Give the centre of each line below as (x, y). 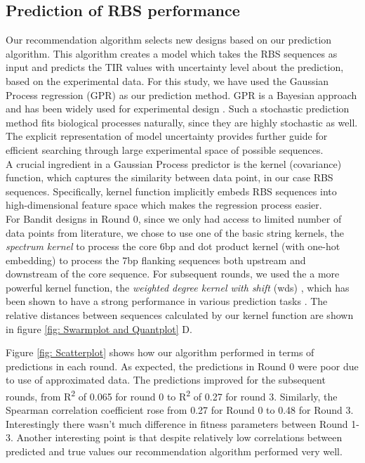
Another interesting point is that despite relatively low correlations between (179, 437)
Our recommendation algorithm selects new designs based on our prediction (169, 40)
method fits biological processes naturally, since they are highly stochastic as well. (182, 122)
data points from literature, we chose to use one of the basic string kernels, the (175, 232)
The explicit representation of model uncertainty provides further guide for (167, 136)
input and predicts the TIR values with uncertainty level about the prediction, (175, 67)
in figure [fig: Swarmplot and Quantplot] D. (99, 328)
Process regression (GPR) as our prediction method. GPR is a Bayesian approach (181, 94)
